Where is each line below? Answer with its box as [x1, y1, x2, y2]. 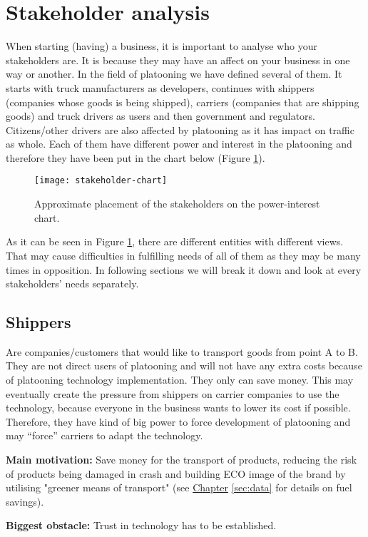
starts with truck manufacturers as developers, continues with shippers [6, 80, 315, 95]
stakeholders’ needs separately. [6, 276, 139, 291]
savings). [6, 493, 44, 508]
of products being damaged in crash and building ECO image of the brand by [6, 466, 346, 481]
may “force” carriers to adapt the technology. [6, 428, 203, 443]
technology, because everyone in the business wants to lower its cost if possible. [6, 400, 351, 415]
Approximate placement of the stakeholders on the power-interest [34, 196, 320, 211]
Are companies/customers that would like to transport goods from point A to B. [6, 344, 358, 359]
